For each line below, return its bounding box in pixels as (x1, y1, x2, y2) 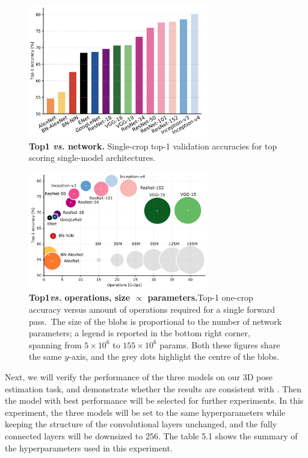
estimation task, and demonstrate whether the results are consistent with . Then (5, 382, 302, 395)
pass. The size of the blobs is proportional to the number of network (29, 315, 282, 327)
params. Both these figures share (159, 338, 280, 351)
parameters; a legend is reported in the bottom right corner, (29, 327, 250, 339)
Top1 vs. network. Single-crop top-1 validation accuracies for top (29, 139, 277, 152)
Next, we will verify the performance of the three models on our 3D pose (5, 371, 273, 383)
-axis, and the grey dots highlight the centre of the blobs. (69, 350, 279, 363)
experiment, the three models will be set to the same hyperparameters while (5, 406, 286, 418)
